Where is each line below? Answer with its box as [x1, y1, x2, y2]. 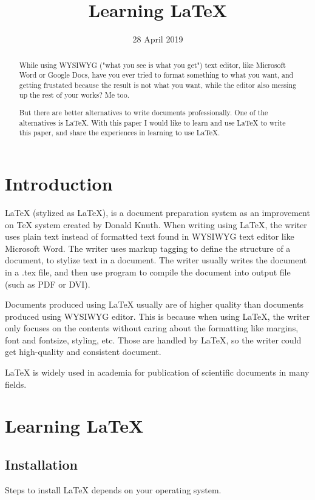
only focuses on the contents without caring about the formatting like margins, [5, 322, 299, 334]
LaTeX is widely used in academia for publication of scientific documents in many [5, 366, 310, 379]
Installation [5, 455, 78, 474]
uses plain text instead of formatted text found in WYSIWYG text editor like [5, 230, 294, 243]
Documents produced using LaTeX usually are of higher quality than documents [5, 298, 304, 311]
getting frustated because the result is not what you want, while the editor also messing [19, 79, 297, 90]
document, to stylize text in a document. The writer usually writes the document [5, 254, 307, 266]
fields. [5, 377, 27, 390]
